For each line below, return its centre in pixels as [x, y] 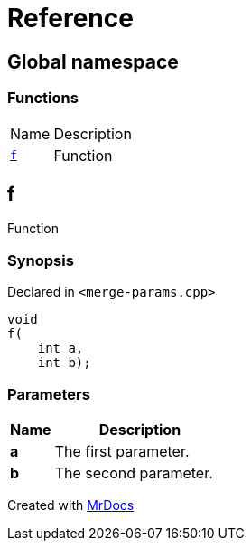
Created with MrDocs [71, 505]
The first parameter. [122, 451]
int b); [64, 363]
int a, [60, 349]
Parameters [49, 394]
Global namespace [93, 61]
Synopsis [41, 260]
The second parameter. [134, 472]
